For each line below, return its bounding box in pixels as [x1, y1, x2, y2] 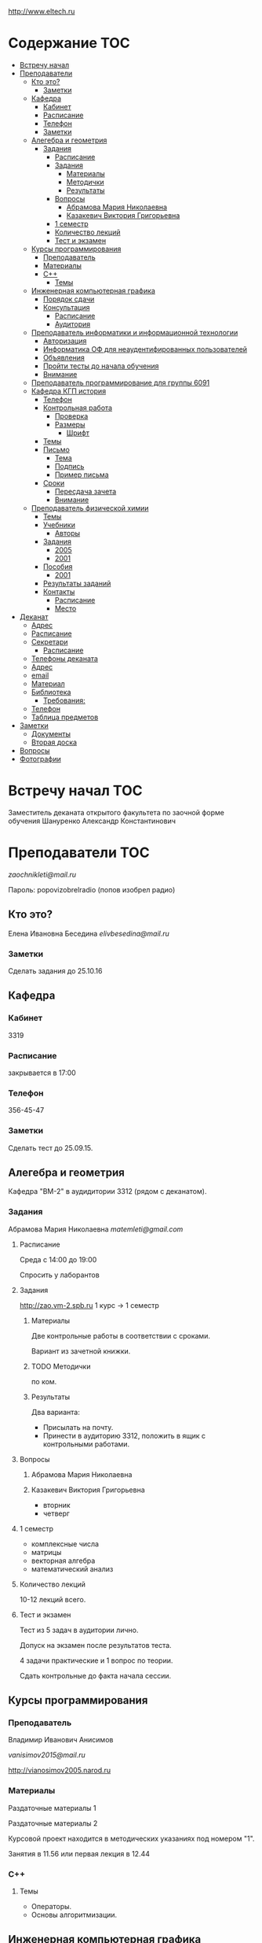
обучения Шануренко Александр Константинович [8, 816, 176, 826]
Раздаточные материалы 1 [8, 1803, 96, 1812]
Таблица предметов [31, 712, 99, 722]
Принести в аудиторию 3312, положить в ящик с [42, 1431, 206, 1440]
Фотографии [19, 754, 61, 763]
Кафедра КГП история [31, 386, 107, 396]
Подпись [54, 461, 85, 471]
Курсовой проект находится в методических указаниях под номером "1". [8, 1834, 255, 1843]
